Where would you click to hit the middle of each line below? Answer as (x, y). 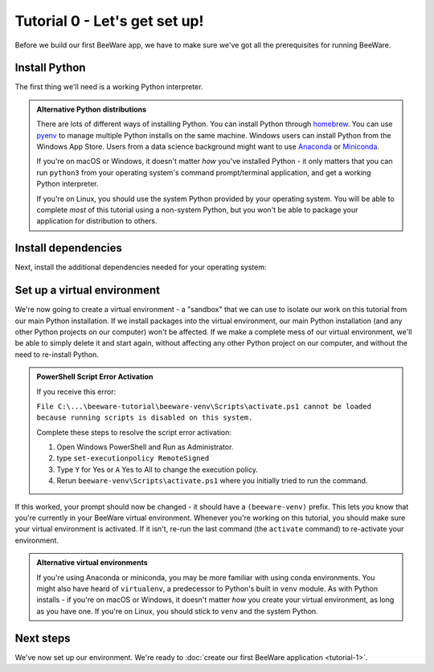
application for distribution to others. (97, 221)
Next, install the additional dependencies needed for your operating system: (141, 267)
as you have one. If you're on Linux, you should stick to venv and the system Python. (177, 611)
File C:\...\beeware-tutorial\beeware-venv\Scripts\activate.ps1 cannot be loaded (204, 406)
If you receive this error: (76, 391)
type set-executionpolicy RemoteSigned (133, 458)
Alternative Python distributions (92, 109)
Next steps (43, 638)
